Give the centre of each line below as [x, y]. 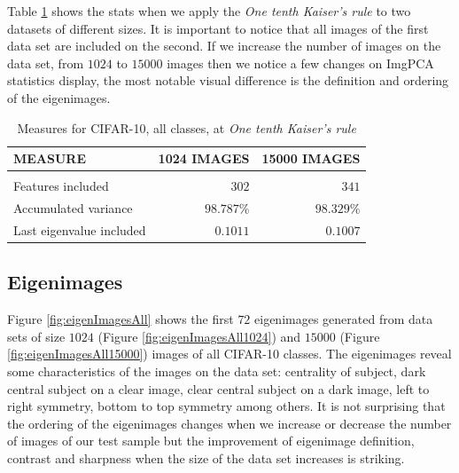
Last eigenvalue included [80, 229]
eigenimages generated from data [344, 319]
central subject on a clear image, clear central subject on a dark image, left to [218, 388]
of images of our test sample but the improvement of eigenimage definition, [211, 441]
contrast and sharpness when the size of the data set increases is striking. [206, 457]
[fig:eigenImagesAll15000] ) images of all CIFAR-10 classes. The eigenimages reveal [229, 354]
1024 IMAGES [204, 158]
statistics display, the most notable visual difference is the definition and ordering [228, 80]
